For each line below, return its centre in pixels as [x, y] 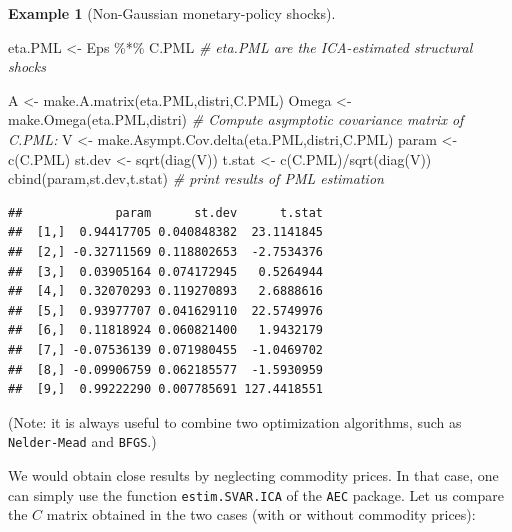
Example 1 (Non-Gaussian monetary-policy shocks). [172, 13]
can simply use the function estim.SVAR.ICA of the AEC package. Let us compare [256, 494]
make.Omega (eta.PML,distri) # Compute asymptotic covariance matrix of [236, 119]
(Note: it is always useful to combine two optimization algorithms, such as [235, 421]
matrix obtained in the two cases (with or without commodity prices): [261, 514]
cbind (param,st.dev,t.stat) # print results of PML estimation [196, 178]
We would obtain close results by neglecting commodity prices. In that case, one [253, 474]
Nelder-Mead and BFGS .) [82, 441]
